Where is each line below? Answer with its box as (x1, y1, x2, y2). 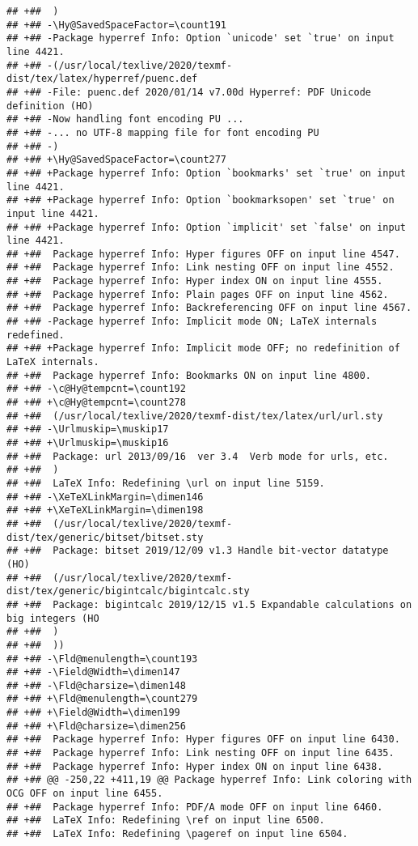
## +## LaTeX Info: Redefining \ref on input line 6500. (6, 814, 325, 827)
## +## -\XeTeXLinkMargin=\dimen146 (6, 491, 204, 503)
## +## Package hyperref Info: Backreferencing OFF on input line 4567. (6, 302, 412, 314)
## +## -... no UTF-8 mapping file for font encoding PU (6, 126, 319, 138)
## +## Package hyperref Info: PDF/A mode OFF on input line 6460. (6, 801, 383, 813)
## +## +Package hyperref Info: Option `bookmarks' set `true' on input (6, 167, 406, 179)
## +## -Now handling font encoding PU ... (6, 113, 244, 125)
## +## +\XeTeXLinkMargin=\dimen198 (6, 504, 204, 517)
